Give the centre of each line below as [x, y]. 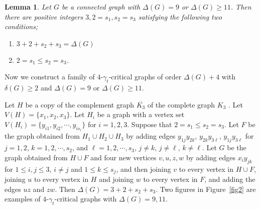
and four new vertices [123, 157]
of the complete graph [181, 104]
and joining [116, 179]
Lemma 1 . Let [28, 7]
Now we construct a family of [50, 77]
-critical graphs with [86, 199]
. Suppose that [150, 124]
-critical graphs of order [145, 77]
